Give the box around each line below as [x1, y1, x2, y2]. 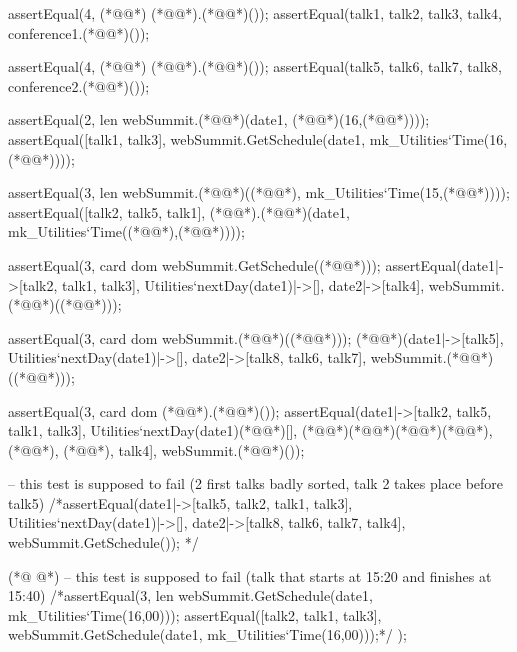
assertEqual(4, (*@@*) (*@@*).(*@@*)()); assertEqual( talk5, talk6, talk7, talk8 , [8, 56, 502, 77]
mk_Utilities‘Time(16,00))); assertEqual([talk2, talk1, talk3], [8, 604, 382, 625]
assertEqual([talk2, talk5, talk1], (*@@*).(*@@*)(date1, [8, 201, 350, 222]
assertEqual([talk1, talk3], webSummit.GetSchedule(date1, [8, 128, 366, 149]
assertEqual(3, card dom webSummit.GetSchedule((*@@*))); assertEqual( [8, 254, 462, 275]
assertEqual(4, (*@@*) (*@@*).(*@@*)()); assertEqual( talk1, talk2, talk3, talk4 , [8, 3, 502, 23]
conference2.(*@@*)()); [8, 75, 150, 96]
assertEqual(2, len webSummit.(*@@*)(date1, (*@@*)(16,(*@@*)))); [8, 109, 430, 130]
